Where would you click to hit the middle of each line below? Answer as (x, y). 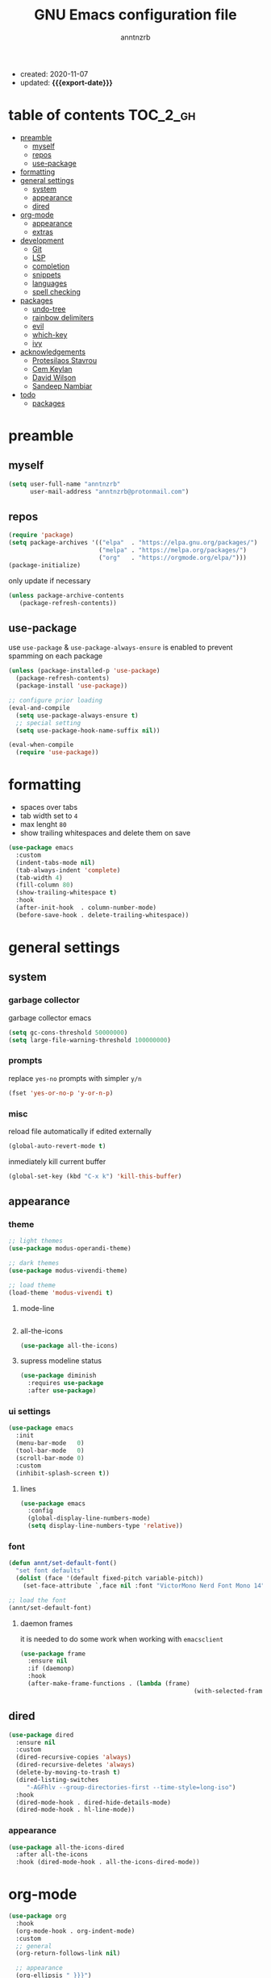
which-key (50, 334)
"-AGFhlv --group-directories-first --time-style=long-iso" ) (131, 1787)
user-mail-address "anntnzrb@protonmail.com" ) (109, 491)
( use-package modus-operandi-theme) (70, 1249)
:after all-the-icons (52, 1855)
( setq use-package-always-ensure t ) (77, 716)
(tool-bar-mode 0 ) (50, 1451)
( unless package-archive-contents (67, 595)
